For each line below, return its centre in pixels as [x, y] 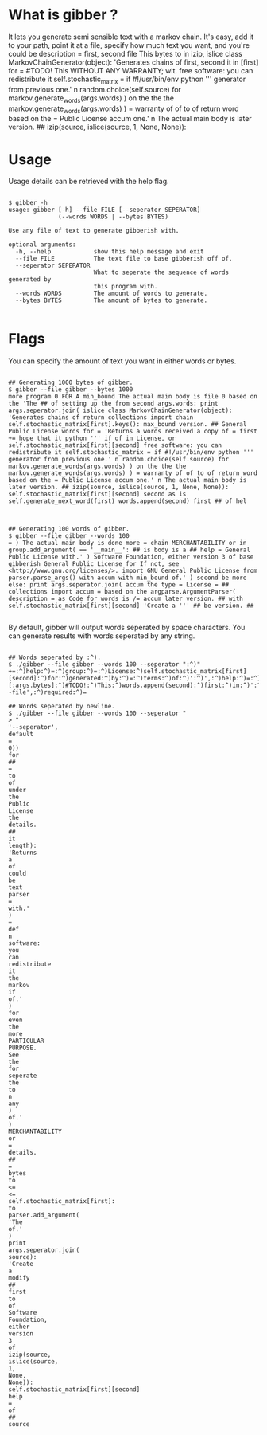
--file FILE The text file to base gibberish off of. [124, 259]
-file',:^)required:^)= [48, 692]
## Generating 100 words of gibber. [69, 529]
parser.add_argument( [44, 1215]
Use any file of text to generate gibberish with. [94, 231]
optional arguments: [43, 245]
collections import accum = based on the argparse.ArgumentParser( [122, 592]
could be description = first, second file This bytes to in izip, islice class [125, 53]
